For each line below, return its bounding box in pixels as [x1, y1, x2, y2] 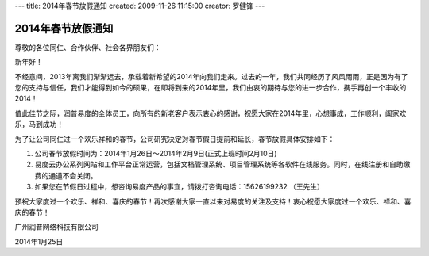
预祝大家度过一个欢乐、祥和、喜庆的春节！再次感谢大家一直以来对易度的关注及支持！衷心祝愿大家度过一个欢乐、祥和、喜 [14, 197, 412, 206]
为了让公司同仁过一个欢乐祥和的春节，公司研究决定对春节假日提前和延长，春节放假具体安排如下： [14, 134, 335, 143]
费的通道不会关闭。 [34, 170, 98, 180]
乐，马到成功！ [14, 120, 64, 129]
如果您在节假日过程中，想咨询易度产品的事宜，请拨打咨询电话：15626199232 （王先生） [34, 182, 325, 192]
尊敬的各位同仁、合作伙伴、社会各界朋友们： [14, 42, 161, 52]
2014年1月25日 [14, 236, 64, 246]
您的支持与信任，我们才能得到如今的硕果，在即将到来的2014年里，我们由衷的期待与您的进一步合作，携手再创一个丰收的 [14, 83, 407, 93]
